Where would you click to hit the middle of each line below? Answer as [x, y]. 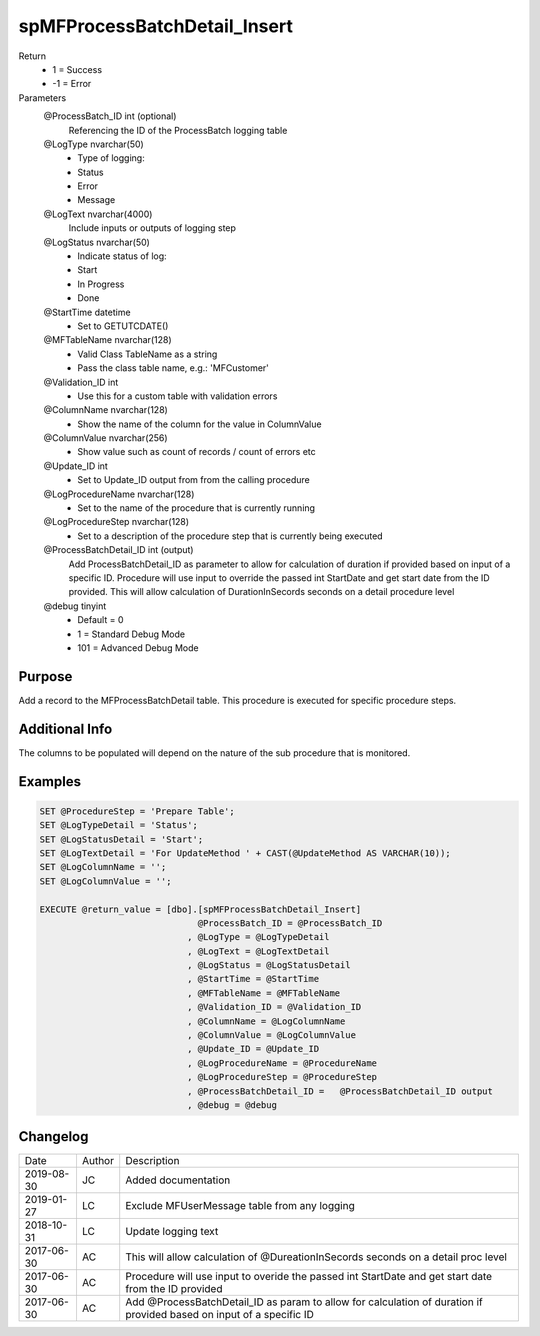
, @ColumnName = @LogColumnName [266, 1021]
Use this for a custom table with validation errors [177, 396]
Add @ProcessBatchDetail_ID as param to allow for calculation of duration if [304, 1302]
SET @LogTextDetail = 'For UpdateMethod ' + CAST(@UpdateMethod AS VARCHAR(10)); [245, 853]
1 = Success [77, 69]
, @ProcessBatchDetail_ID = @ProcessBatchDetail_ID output [340, 1091]
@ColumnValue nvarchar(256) [106, 438]
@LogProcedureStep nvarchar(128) [116, 522]
